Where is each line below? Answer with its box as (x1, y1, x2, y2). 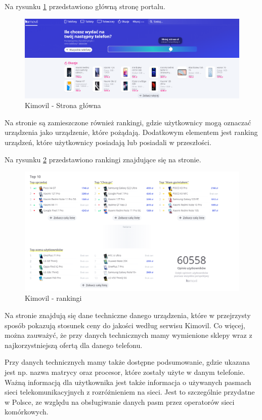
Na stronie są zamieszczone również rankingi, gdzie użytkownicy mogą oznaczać (5, 117, 251, 127)
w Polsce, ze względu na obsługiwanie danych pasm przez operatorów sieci (5, 396, 235, 407)
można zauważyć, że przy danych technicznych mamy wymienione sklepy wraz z (5, 330, 252, 340)
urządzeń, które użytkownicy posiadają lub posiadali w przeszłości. (5, 137, 211, 148)
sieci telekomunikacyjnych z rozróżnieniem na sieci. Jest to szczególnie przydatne (5, 387, 255, 397)
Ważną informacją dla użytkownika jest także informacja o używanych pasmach (5, 376, 251, 387)
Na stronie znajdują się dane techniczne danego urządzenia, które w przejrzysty (5, 310, 251, 321)
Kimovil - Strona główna (25, 100, 101, 111)
